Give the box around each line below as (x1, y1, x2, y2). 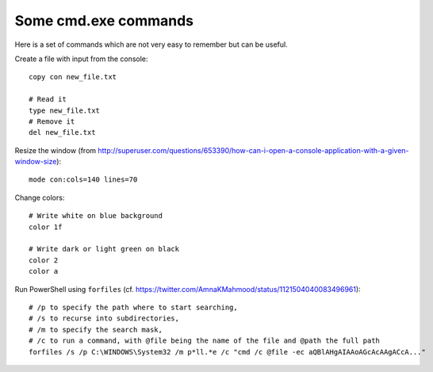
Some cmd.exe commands (14, 12, 194, 29)
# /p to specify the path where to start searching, (29, 302, 238, 312)
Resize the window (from (14, 145, 97, 155)
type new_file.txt (29, 105, 101, 115)
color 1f (29, 222, 63, 232)
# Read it (29, 95, 67, 104)
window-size (14, 157, 57, 167)
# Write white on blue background (29, 211, 163, 221)
